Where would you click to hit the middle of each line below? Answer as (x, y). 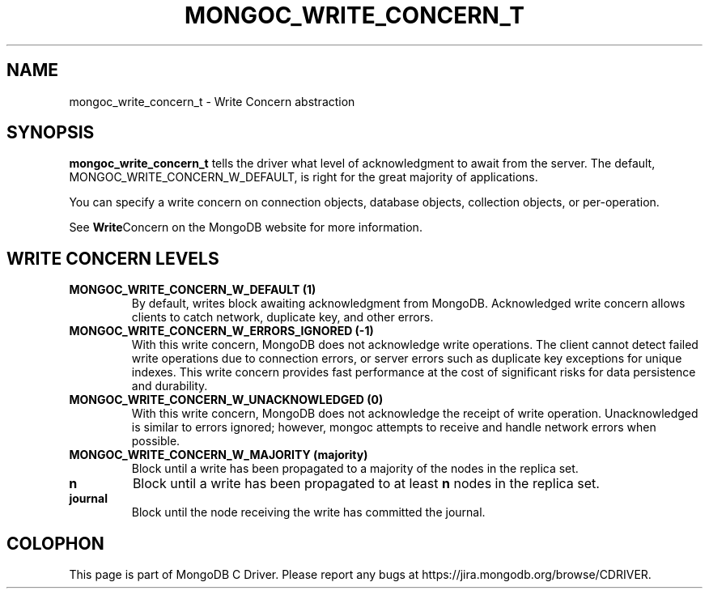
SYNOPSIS (51, 133)
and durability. (170, 386)
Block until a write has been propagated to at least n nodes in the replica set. (366, 484)
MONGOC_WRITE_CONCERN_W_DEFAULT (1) (193, 290)
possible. (156, 441)
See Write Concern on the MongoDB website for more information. (246, 227)
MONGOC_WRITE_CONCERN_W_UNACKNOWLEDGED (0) (226, 400)
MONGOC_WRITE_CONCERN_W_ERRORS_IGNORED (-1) (221, 331)
